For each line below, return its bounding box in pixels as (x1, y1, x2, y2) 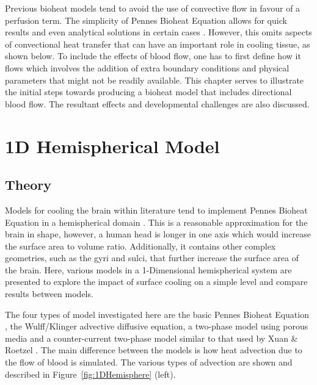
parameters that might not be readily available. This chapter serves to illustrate (5, 73, 304, 86)
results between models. (5, 287, 93, 300)
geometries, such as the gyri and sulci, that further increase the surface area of (5, 251, 299, 264)
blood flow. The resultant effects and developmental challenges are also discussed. (5, 97, 310, 110)
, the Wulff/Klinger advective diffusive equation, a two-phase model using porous (5, 320, 308, 333)
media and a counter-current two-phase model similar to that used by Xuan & (5, 331, 298, 344)
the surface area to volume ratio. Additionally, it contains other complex (5, 239, 276, 252)
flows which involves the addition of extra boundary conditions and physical (5, 61, 290, 74)
